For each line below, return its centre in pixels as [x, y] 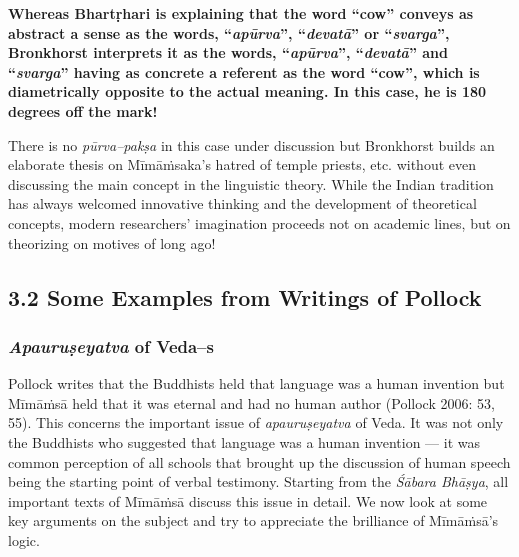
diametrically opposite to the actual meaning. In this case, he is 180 [247, 91]
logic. [24, 539]
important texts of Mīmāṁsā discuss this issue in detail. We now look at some [248, 500]
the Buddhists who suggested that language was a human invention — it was [244, 441]
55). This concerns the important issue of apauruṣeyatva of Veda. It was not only [256, 422]
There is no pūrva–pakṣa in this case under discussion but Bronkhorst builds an [251, 144]
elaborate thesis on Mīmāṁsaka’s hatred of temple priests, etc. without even [242, 164]
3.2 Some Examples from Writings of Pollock [245, 296]
